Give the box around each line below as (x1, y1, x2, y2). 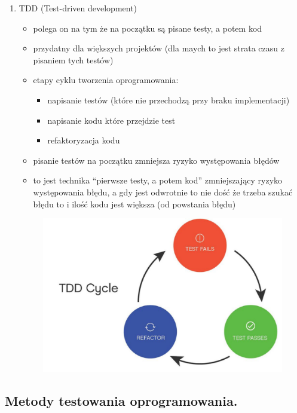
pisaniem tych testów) (33, 53, 114, 66)
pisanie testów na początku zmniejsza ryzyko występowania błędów (33, 154, 280, 166)
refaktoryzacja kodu (47, 134, 120, 146)
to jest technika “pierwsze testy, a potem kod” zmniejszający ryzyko (33, 174, 283, 186)
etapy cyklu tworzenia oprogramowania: (33, 74, 179, 86)
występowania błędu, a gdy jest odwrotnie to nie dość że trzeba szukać (33, 185, 293, 198)
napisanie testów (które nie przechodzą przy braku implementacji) (47, 93, 290, 106)
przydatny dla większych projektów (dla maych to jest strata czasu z (33, 42, 284, 54)
